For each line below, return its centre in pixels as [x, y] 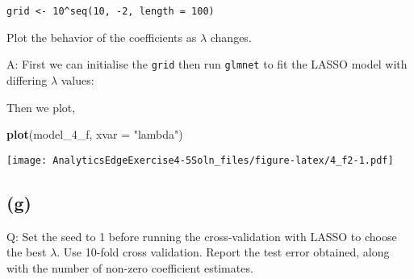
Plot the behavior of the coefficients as [102, 37]
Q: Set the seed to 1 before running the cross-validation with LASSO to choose [202, 236]
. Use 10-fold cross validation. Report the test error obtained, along [223, 252]
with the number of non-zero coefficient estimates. [130, 267]
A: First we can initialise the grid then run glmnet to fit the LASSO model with [207, 64]
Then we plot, [41, 107]
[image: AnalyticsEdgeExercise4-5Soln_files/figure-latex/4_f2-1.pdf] [200, 160]
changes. [231, 37]
